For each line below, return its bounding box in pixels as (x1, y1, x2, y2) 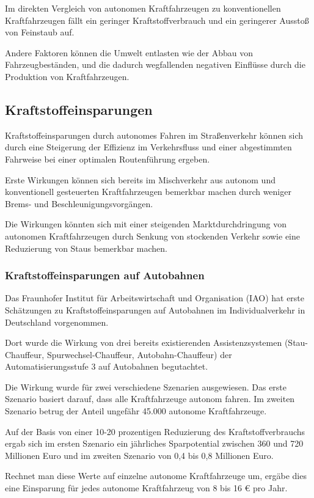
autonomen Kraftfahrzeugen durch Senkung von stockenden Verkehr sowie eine (5, 229, 300, 242)
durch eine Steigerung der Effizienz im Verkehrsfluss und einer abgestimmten (5, 141, 292, 153)
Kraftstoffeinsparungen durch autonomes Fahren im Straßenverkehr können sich (5, 128, 304, 141)
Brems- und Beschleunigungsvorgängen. (5, 197, 153, 210)
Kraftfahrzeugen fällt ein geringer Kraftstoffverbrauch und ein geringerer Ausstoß (5, 13, 309, 26)
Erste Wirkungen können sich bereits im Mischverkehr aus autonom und (5, 173, 276, 186)
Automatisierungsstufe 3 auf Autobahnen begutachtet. (5, 360, 208, 373)
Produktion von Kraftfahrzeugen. (5, 70, 130, 82)
